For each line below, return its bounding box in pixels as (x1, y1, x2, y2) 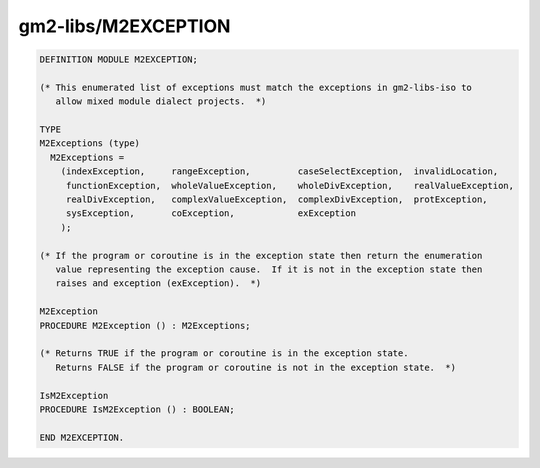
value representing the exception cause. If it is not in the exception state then (55, 264, 483, 275)
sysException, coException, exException (65, 208, 357, 219)
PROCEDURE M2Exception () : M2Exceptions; (39, 320, 251, 331)
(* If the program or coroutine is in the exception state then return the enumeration (39, 250, 483, 261)
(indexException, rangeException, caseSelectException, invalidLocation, (60, 166, 499, 177)
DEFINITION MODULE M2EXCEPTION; (39, 54, 199, 65)
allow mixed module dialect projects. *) (55, 96, 267, 107)
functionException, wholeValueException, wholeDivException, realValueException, (65, 180, 515, 191)
